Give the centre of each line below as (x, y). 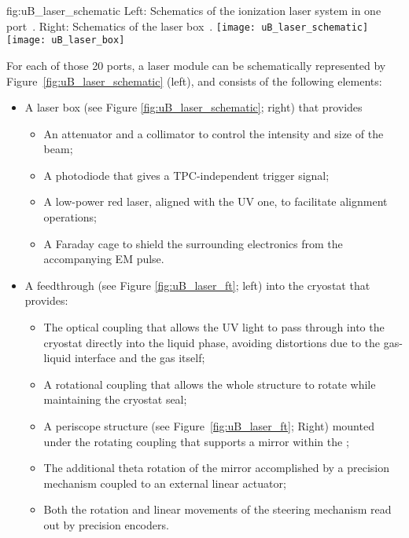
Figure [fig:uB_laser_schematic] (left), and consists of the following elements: (194, 81)
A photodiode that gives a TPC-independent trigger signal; (186, 175)
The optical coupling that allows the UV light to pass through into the (214, 327)
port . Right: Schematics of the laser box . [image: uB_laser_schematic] (188, 26)
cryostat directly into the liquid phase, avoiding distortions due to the (212, 342)
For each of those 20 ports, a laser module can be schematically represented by (196, 65)
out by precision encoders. (106, 524)
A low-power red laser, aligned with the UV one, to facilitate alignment (216, 201)
